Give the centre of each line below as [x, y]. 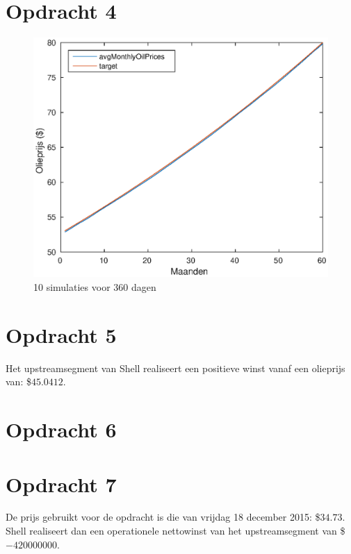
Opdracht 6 [61, 429]
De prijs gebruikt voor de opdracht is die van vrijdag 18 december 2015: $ [163, 517]
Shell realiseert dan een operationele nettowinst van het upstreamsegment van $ [175, 531]
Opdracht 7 [61, 484]
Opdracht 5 [61, 334]
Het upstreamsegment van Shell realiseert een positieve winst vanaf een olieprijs [175, 368]
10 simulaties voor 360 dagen [95, 287]
